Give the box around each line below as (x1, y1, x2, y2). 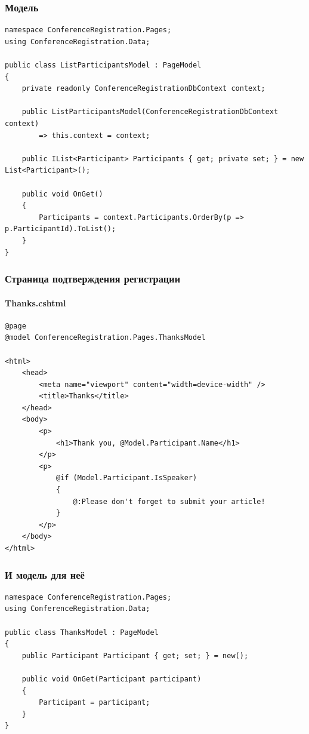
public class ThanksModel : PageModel (5, 628, 159, 637)
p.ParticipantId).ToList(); (5, 225, 116, 234)
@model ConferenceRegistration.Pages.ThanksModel (5, 333, 206, 342)
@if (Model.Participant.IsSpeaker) (55, 474, 197, 483)
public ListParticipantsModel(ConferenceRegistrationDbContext (21, 108, 279, 116)
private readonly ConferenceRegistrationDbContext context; (21, 84, 265, 93)
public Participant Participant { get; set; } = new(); (21, 651, 249, 660)
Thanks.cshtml (5, 296, 66, 309)
